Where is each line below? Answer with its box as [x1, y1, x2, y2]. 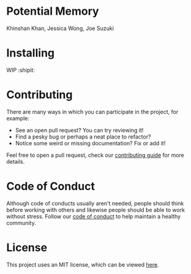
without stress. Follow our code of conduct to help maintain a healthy [6, 213, 181, 220]
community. [6, 219, 36, 226]
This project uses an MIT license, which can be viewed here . [6, 261, 159, 268]
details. [6, 158, 25, 165]
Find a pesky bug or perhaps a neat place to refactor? [15, 133, 151, 140]
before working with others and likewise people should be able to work [6, 206, 185, 213]
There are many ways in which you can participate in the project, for [6, 108, 179, 115]
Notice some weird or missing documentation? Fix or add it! [15, 139, 166, 147]
